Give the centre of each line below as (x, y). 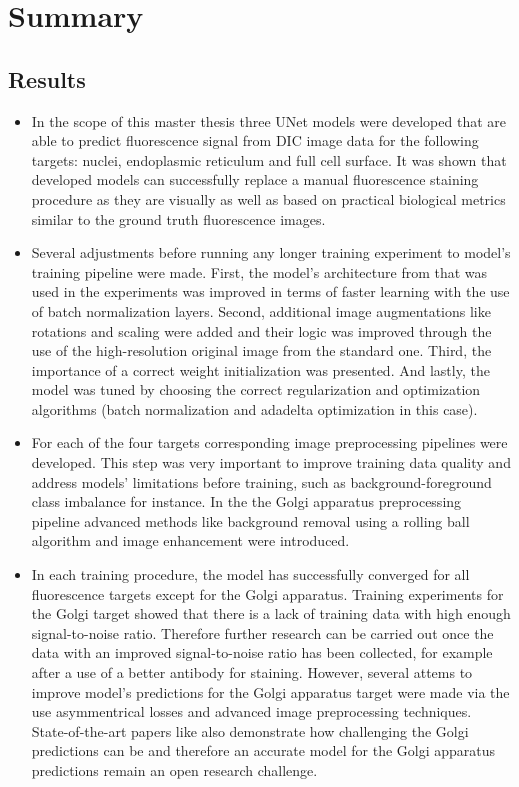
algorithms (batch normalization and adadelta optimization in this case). (254, 408)
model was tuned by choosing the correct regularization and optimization (256, 389)
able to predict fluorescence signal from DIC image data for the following (255, 140)
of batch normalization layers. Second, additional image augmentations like (261, 310)
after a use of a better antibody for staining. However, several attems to (252, 672)
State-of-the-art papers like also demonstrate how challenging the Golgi (250, 730)
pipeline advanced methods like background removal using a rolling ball (250, 520)
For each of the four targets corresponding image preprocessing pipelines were (269, 442)
